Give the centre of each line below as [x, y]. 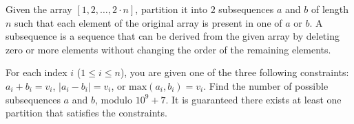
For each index [37, 72]
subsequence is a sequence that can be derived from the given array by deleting [173, 36]
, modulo [114, 99]
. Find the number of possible [266, 85]
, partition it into [171, 9]
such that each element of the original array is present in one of [148, 22]
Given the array [39, 9]
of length [330, 9]
